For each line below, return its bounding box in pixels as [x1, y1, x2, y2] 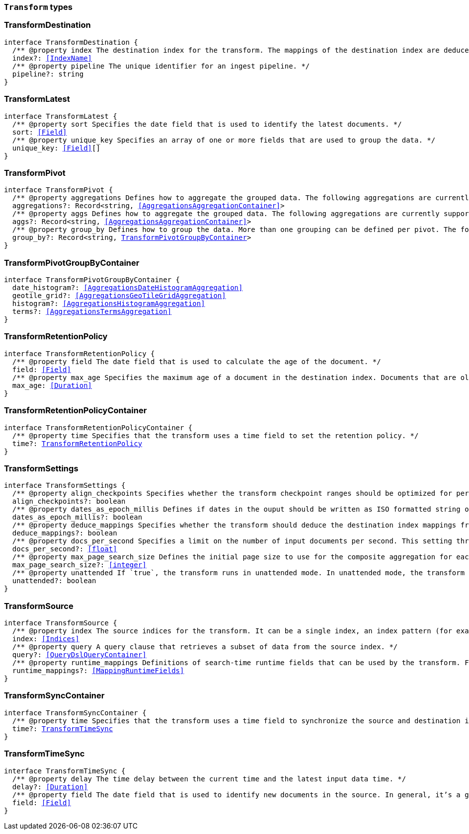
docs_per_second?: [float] [12, 545, 117, 553]
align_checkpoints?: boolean [12, 497, 126, 506]
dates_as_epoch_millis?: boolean [12, 513, 143, 522]
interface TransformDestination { [4, 38, 138, 46]
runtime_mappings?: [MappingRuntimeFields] [12, 667, 184, 675]
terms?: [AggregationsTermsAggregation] [12, 307, 172, 315]
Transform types [4, 2, 73, 12]
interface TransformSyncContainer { [4, 708, 147, 717]
